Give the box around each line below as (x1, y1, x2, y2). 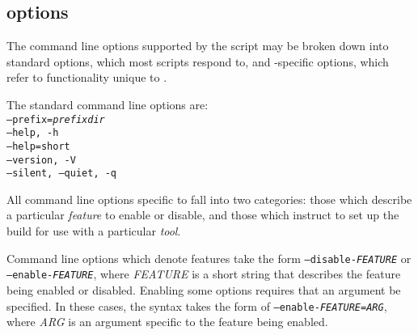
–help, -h (6, 127, 59, 139)
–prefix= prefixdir (6, 113, 105, 125)
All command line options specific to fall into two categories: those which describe (6, 190, 412, 207)
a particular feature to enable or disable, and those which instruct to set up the (6, 206, 399, 223)
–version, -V (6, 154, 76, 166)
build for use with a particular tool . (6, 223, 181, 240)
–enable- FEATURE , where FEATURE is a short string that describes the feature (6, 265, 401, 282)
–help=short (6, 140, 70, 152)
